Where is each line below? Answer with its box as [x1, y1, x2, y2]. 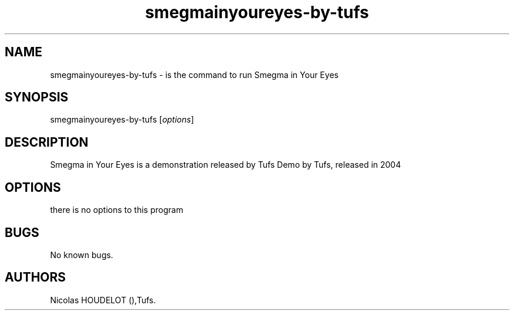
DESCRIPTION [5, 134, 89, 150]
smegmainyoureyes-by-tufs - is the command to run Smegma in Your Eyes [50, 69, 339, 80]
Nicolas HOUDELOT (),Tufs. [50, 294, 156, 305]
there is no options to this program [50, 205, 184, 215]
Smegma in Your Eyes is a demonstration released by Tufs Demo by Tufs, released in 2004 [50, 160, 401, 170]
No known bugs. [50, 249, 113, 260]
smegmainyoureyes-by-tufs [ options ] [50, 114, 194, 125]
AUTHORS [5, 270, 66, 285]
